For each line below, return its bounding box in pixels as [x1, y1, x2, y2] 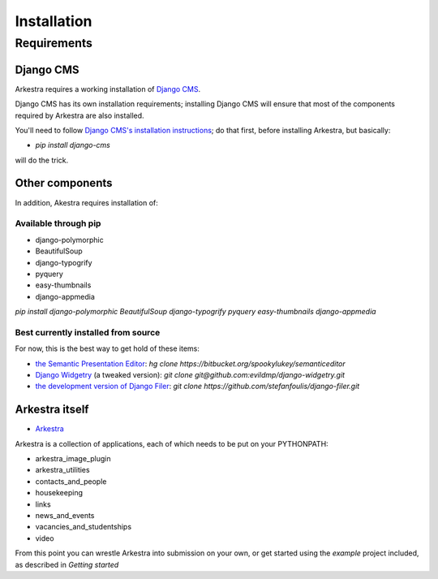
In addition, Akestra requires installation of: [15, 197, 158, 207]
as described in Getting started [15, 560, 119, 569]
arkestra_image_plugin [35, 454, 111, 464]
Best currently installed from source [15, 326, 161, 338]
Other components [15, 176, 113, 190]
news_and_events [35, 511, 95, 521]
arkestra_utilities [35, 465, 90, 475]
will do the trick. [15, 155, 69, 165]
